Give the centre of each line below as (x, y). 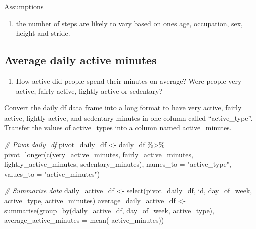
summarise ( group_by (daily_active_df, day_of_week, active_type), (109, 210)
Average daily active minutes (80, 60)
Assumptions (24, 6)
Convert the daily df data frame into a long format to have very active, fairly (123, 108)
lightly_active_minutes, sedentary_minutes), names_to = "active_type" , (118, 164)
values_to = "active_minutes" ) (52, 174)
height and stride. (43, 33)
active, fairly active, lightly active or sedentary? (89, 91)
